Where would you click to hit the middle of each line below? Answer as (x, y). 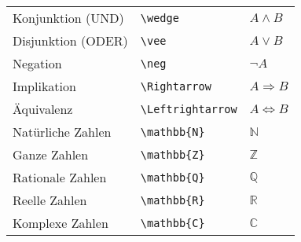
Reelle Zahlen (50, 200)
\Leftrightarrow (189, 109)
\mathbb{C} (173, 223)
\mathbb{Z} (173, 154)
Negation (37, 63)
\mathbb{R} (173, 200)
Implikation (44, 86)
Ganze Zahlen (51, 154)
